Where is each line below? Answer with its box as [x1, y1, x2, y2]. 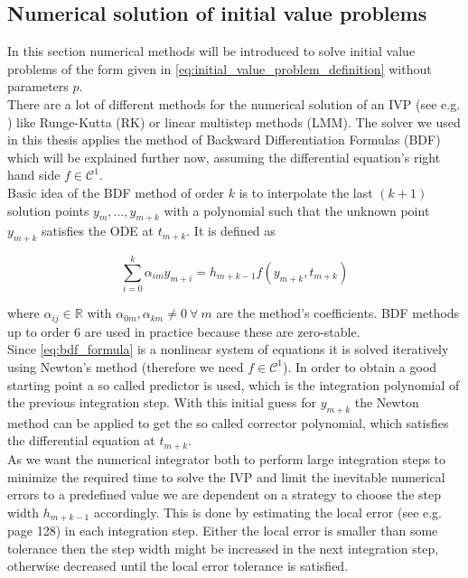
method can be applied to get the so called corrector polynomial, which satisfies [7, 413, 449, 432]
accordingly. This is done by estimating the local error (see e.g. [93, 502, 443, 521]
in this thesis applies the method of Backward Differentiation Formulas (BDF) [7, 130, 441, 149]
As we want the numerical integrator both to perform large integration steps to [7, 449, 446, 468]
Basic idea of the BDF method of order [7, 182, 225, 201]
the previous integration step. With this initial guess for [7, 393, 316, 412]
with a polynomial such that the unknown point [164, 200, 430, 219]
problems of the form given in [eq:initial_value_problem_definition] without [7, 59, 432, 78]
